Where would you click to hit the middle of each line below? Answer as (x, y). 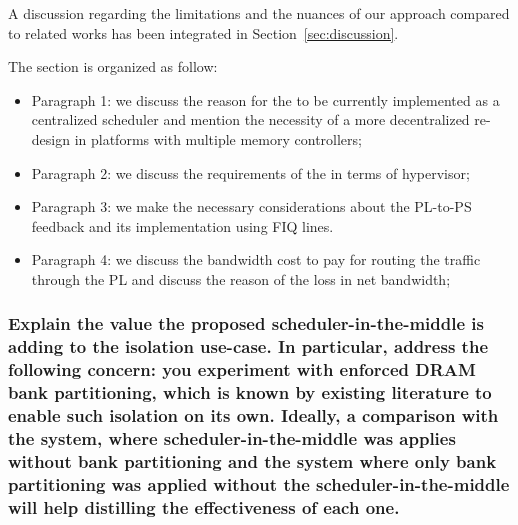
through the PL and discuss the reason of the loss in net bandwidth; (241, 278)
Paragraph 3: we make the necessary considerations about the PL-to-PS (251, 206)
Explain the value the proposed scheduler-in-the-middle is (246, 323)
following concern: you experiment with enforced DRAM (242, 369)
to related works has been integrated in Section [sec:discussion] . (203, 32)
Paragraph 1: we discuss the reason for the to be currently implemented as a (265, 99)
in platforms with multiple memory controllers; (218, 138)
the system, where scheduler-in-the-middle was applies (232, 438)
